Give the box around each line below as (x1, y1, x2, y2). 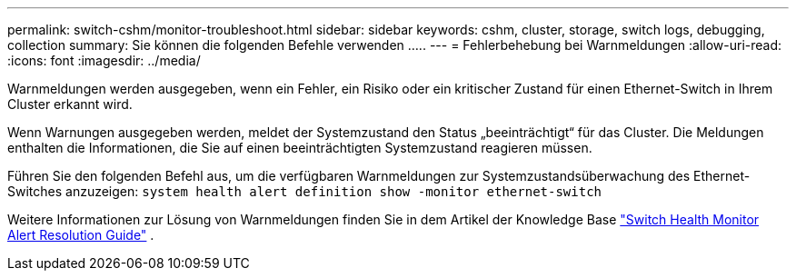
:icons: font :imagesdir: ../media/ (7, 53, 201, 68)
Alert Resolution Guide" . (7, 227, 154, 243)
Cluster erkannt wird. (7, 96, 133, 112)
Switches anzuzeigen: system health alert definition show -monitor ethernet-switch (7, 184, 602, 199)
